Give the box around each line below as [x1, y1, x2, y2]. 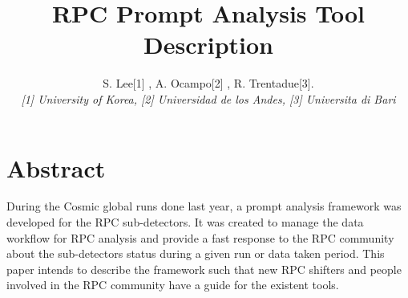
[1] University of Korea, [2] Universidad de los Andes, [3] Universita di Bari [21, 90, 396, 107]
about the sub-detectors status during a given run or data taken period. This [6, 245, 385, 262]
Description [143, 28, 273, 61]
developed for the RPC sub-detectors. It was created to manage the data [6, 214, 364, 231]
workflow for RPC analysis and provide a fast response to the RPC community [6, 229, 394, 246]
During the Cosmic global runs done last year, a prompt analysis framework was [6, 198, 402, 214]
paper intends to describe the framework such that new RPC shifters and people [6, 260, 402, 277]
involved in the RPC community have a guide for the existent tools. [6, 276, 339, 293]
